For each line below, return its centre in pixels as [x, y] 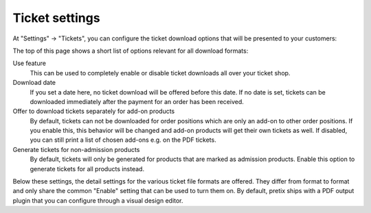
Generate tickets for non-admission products [76, 149]
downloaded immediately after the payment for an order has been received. [137, 101]
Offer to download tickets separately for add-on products [94, 111]
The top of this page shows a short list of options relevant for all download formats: [131, 51]
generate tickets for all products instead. [87, 168]
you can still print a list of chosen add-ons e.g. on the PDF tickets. [123, 140]
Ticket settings [56, 18]
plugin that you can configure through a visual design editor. [98, 200]
